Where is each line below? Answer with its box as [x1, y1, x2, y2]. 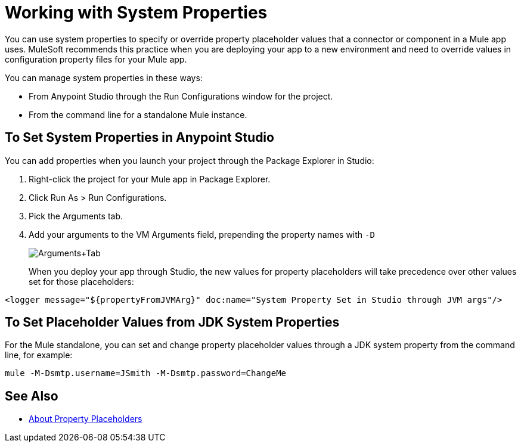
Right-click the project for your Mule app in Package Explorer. [29, 173, 271, 184]
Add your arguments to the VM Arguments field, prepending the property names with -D [29, 229, 375, 240]
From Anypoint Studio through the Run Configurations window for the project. [29, 91, 333, 101]
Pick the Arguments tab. [29, 210, 123, 221]
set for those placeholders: [29, 276, 134, 287]
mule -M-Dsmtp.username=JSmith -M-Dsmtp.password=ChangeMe [5, 368, 287, 378]
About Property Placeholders [29, 414, 142, 424]
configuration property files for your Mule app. [5, 54, 187, 64]
